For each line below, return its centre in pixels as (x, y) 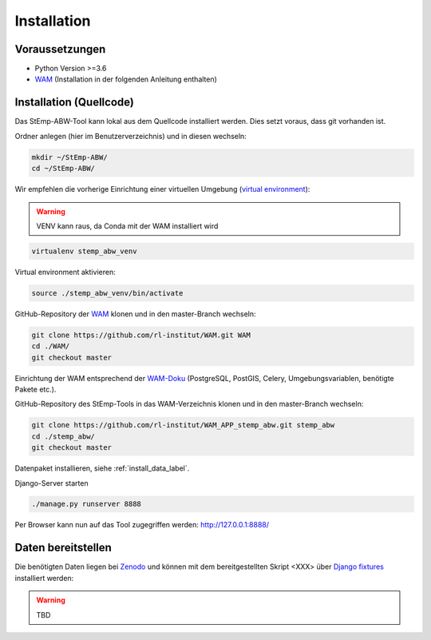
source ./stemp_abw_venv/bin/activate (107, 293)
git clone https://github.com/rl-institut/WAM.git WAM (141, 335)
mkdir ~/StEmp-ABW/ (69, 157)
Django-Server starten (51, 483)
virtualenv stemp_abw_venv (84, 251)
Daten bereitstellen (63, 548)
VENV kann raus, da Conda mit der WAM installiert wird (127, 226)
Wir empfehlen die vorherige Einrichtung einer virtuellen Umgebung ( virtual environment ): (162, 189)
